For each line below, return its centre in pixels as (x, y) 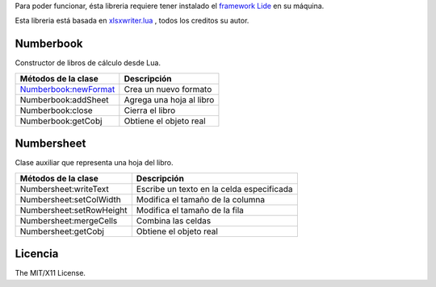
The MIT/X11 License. (50, 273)
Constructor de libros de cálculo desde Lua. (88, 63)
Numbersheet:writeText (64, 189)
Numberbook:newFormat (67, 89)
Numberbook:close (56, 110)
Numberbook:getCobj (61, 121)
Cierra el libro (150, 110)
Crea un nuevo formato (168, 89)
